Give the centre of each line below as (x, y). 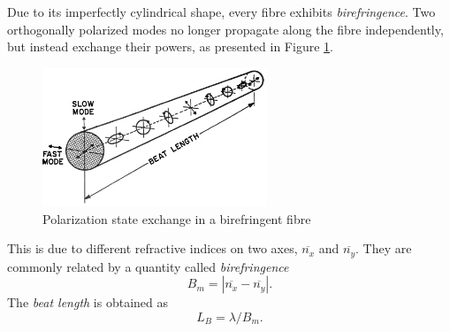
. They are (383, 248)
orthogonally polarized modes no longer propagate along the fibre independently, (225, 29)
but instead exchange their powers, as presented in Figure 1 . (170, 46)
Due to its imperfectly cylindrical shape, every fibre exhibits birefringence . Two (221, 12)
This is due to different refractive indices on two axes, (153, 248)
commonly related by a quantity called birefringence (148, 266)
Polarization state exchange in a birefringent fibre (177, 218)
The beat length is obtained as (88, 302)
